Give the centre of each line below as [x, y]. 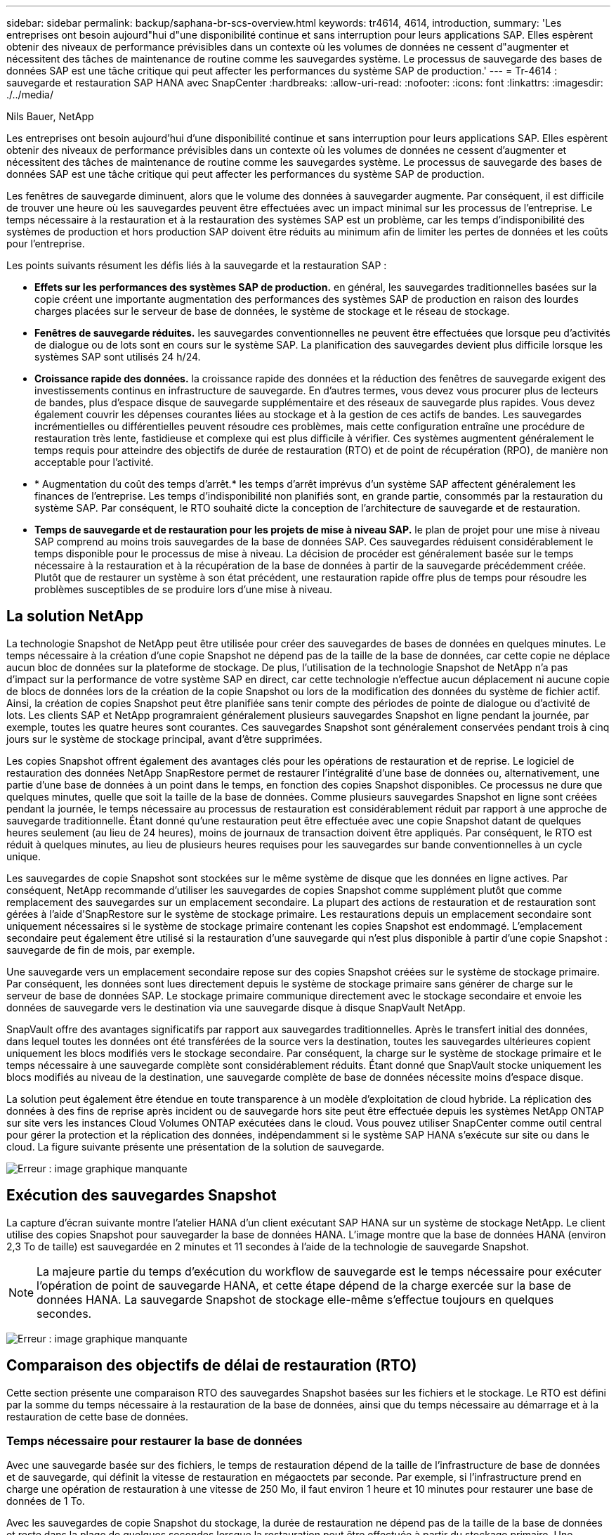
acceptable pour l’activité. [94, 462]
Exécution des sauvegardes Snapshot [142, 1196]
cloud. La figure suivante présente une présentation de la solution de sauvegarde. [195, 1146]
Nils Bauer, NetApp [50, 116]
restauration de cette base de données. [98, 1416]
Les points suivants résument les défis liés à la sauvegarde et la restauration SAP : [197, 265]
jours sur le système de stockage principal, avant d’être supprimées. [164, 739]
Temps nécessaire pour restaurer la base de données [155, 1440]
